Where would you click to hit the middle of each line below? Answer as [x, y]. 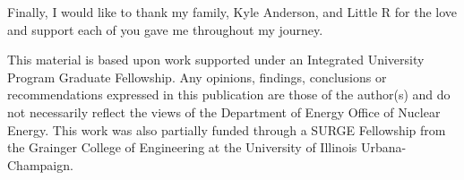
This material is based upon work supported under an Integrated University [216, 60]
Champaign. [40, 164]
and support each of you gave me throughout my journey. [165, 29]
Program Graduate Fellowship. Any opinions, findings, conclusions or [197, 77]
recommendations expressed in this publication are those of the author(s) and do [229, 94]
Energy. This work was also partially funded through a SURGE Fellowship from [227, 129]
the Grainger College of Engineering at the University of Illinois [182, 147]
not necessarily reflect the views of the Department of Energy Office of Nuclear [224, 111]
